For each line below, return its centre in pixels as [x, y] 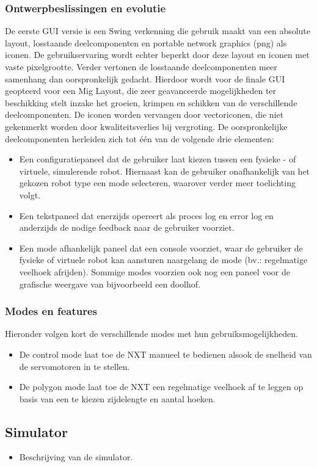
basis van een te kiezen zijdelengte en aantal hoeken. [117, 398]
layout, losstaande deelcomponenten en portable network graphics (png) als [146, 42]
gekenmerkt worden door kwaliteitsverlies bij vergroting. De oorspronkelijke [146, 126]
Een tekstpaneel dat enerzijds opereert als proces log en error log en [146, 215]
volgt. [30, 194]
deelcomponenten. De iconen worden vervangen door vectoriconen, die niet [144, 114]
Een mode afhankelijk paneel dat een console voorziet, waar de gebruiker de [161, 248]
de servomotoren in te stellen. [75, 366]
